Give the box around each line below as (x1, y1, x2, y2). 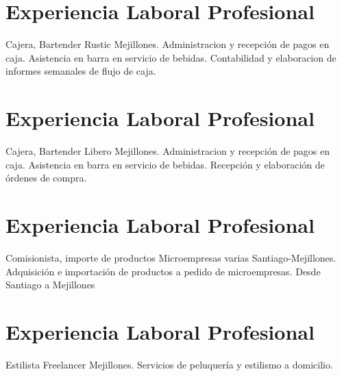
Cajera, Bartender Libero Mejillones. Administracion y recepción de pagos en (5, 144, 330, 158)
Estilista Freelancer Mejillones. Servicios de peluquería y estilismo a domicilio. (5, 357, 333, 371)
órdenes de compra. (5, 171, 87, 185)
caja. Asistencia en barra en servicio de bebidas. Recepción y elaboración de (5, 157, 325, 171)
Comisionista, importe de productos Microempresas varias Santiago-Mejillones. (5, 250, 337, 264)
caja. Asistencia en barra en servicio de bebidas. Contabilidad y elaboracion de (5, 50, 337, 64)
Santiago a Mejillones (5, 277, 95, 292)
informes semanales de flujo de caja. (5, 64, 156, 78)
